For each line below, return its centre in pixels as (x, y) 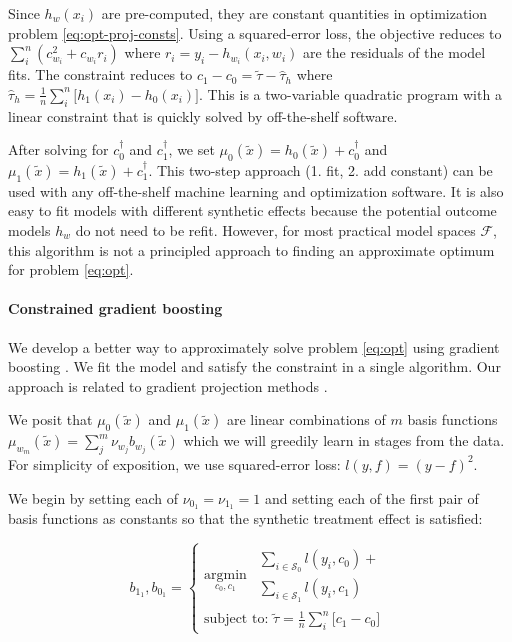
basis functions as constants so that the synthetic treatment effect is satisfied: (245, 518)
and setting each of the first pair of (371, 497)
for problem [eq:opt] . (71, 269)
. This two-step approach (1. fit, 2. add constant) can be (320, 169)
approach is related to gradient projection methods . (168, 385)
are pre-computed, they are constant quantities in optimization (294, 13)
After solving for (58, 149)
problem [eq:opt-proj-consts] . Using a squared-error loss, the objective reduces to (255, 32)
